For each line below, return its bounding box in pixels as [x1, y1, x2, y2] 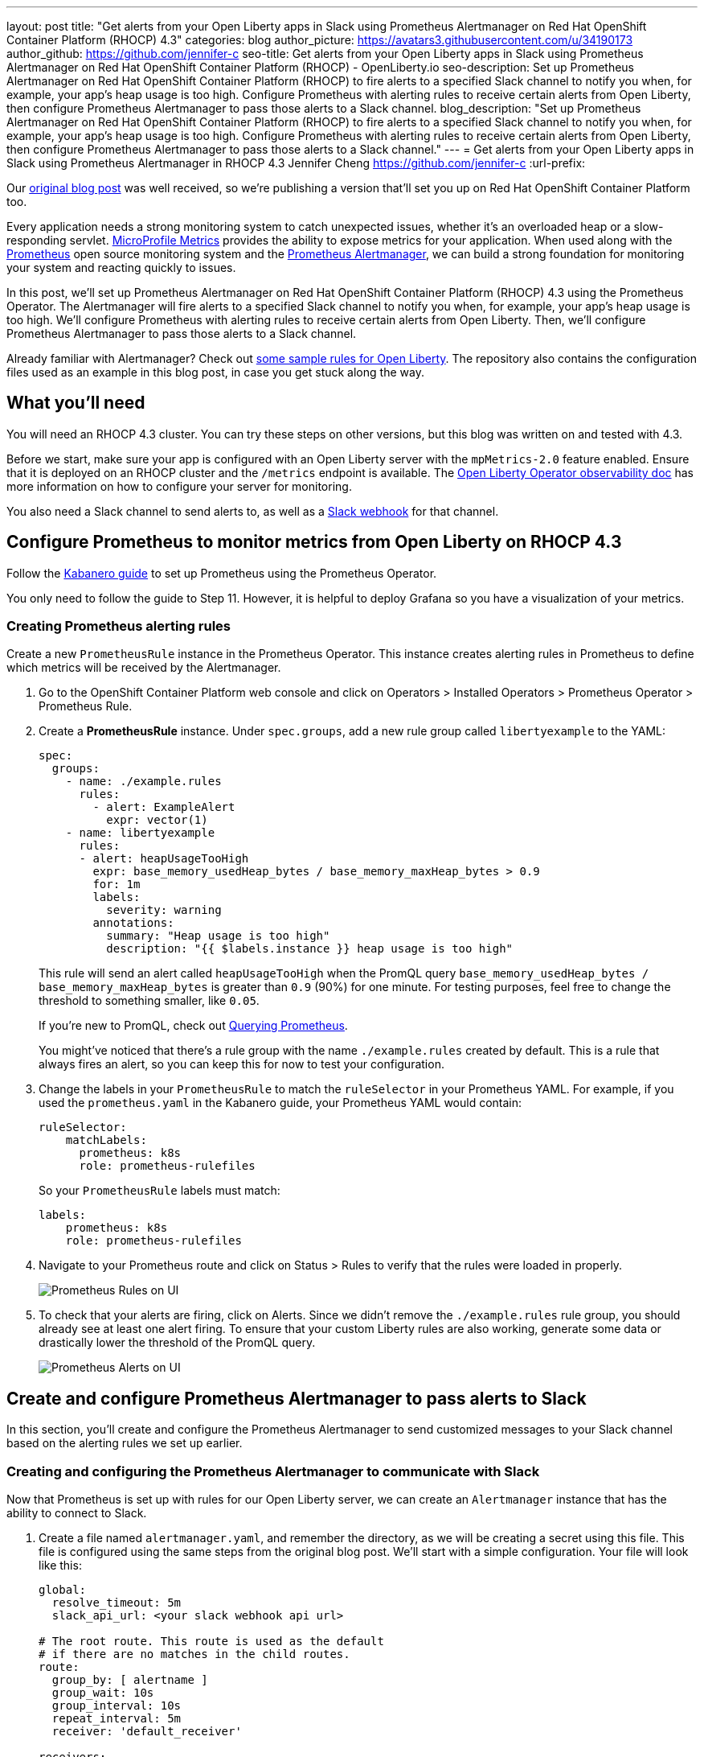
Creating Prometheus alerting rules [6, 618, 231, 635]
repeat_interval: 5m [51, 1712, 182, 1726]
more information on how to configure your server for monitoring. [6, 479, 352, 493]
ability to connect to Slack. [6, 1506, 147, 1520]
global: [39, 1583, 87, 1597]
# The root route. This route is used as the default [39, 1635, 384, 1648]
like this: [39, 1558, 82, 1573]
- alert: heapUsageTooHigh [79, 852, 249, 866]
